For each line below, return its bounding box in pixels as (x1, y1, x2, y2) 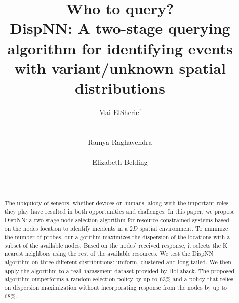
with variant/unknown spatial (14, 57, 226, 78)
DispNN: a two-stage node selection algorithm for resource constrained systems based (4, 215, 229, 224)
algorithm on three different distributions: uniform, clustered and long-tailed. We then (4, 258, 231, 267)
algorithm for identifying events (7, 37, 233, 58)
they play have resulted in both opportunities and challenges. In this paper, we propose (4, 207, 235, 216)
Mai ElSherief (99, 106, 141, 117)
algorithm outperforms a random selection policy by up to (4, 275, 157, 283)
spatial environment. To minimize (139, 224, 228, 233)
